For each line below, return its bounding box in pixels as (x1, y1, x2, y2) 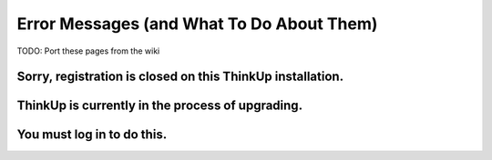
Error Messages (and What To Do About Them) (16, 14, 378, 34)
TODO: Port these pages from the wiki (16, 45, 160, 56)
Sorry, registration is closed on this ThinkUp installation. (16, 69, 344, 85)
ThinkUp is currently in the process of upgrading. (16, 98, 303, 114)
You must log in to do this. (16, 127, 168, 143)
